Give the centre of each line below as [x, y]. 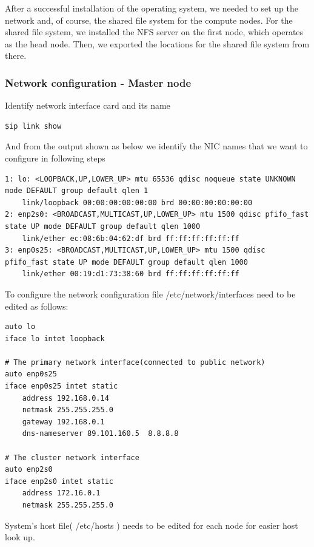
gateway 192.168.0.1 [63, 422]
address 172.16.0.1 [61, 493]
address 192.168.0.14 [65, 398]
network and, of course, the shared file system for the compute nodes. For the [149, 20]
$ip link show [33, 126]
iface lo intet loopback [55, 338]
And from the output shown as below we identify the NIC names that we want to [156, 146]
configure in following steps [55, 158]
